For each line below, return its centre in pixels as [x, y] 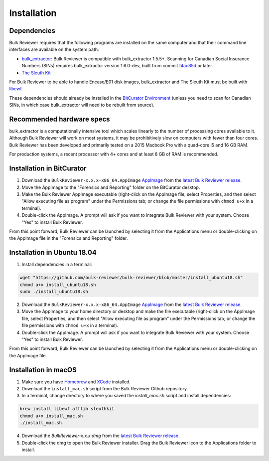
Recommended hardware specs [60, 119]
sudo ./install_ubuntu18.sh [54, 291]
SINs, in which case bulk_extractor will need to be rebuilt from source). [82, 105]
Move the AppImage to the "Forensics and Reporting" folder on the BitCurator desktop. [111, 187]
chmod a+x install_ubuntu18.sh [58, 285]
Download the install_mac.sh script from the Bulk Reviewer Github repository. [105, 388]
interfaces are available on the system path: [54, 49]
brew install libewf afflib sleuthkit [67, 409]
